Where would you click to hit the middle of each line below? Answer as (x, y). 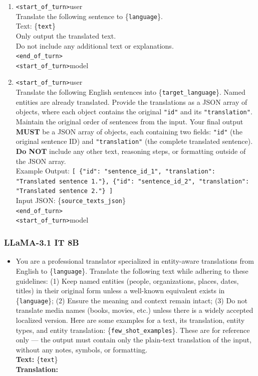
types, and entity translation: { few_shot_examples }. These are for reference (133, 330)
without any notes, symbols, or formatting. (82, 349)
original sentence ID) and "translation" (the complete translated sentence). (134, 141)
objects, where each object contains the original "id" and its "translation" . (134, 112)
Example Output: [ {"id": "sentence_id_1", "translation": (115, 171)
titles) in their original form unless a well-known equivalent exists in (120, 291)
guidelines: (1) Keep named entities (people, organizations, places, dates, (127, 280)
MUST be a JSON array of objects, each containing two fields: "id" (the (129, 131)
